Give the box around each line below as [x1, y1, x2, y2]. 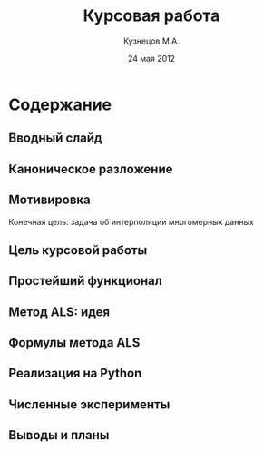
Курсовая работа [83, 5, 220, 26]
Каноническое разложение [8, 161, 173, 177]
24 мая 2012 [127, 53, 176, 64]
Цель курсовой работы [8, 242, 148, 258]
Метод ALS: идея [8, 304, 111, 319]
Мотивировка [8, 192, 92, 208]
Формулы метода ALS [8, 335, 141, 350]
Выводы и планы [8, 427, 110, 443]
